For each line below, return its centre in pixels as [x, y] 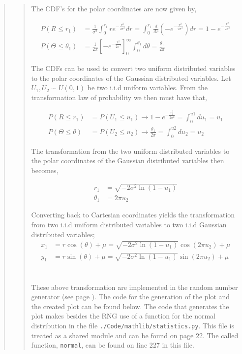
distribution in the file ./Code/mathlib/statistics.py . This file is [133, 325]
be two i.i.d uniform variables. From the [148, 88]
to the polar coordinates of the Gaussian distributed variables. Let [131, 78]
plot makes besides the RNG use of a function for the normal [123, 316]
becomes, [45, 170]
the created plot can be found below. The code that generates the [130, 306]
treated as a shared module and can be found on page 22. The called [135, 335]
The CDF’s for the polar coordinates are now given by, [114, 8]
